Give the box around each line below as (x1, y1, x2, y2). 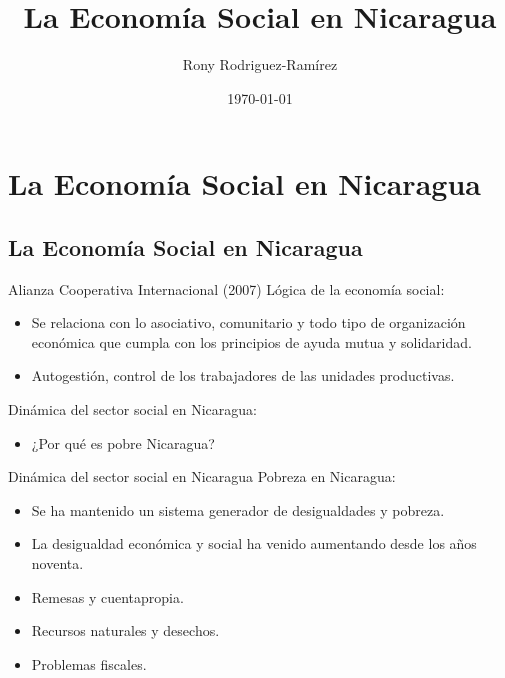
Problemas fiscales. (31, 653, 147, 674)
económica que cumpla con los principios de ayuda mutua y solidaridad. (31, 331, 472, 352)
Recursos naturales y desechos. (31, 620, 220, 641)
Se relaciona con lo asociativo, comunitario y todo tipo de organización (31, 312, 466, 333)
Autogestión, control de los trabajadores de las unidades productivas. (31, 365, 455, 386)
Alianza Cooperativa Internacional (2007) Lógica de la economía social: (8, 278, 445, 299)
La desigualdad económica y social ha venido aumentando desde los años (31, 533, 477, 554)
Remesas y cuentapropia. (31, 586, 184, 607)
